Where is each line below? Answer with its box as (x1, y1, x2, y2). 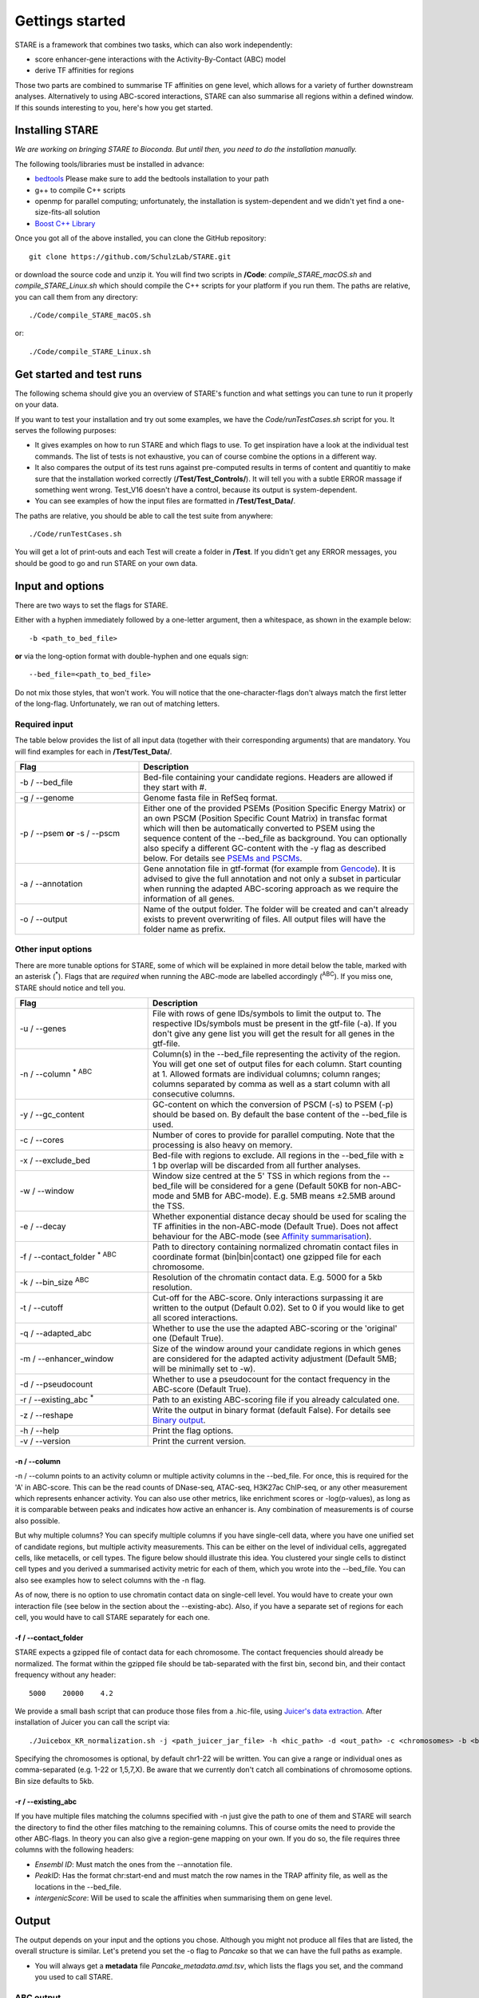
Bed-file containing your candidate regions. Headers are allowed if (143, 772, 394, 783)
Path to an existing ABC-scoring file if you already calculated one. (152, 1395, 400, 1406)
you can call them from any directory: (14, 292, 139, 301)
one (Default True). (152, 1332, 224, 1343)
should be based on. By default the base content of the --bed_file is (152, 1108, 407, 1120)
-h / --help (19, 1425, 60, 1436)
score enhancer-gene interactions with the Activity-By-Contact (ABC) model (34, 54, 287, 64)
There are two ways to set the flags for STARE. (14, 600, 168, 610)
